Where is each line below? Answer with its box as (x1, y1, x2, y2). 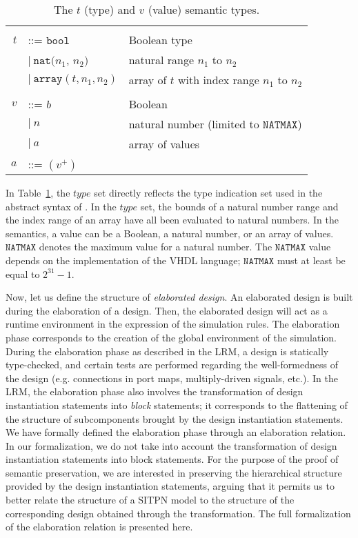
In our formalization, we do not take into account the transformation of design (6, 438, 337, 452)
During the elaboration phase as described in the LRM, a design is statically (6, 343, 329, 358)
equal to (6, 266, 40, 281)
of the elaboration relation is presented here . (6, 519, 193, 534)
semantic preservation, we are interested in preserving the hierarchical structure (6, 465, 342, 479)
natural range (128, 52, 195, 68)
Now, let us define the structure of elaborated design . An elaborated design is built (6, 290, 353, 304)
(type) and (84, 1, 136, 17)
